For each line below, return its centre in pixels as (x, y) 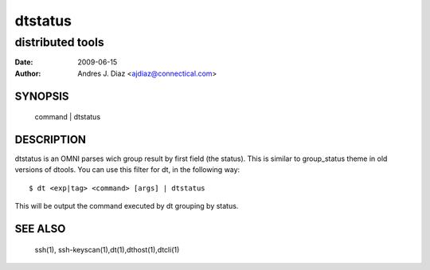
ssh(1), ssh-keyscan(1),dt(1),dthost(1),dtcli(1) (107, 249)
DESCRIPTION (51, 140)
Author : (28, 73)
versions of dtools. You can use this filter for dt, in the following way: (127, 170)
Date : (24, 62)
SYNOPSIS (42, 96)
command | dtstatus (68, 117)
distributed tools (60, 42)
